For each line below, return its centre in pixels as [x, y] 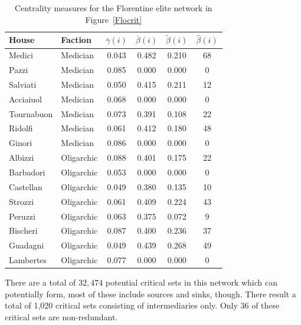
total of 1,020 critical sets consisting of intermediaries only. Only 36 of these [142, 305]
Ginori [21, 143]
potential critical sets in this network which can [191, 282]
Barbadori [27, 172]
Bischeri [23, 231]
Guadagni [27, 245]
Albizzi [22, 157]
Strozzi [22, 201]
